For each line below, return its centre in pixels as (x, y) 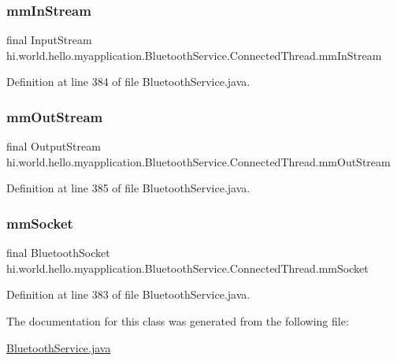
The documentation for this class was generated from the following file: (178, 321)
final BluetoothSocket (58, 253)
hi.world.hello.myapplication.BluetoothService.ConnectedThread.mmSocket (187, 268)
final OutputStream (54, 146)
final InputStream (49, 40)
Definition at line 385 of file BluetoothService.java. (128, 188)
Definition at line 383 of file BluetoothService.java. (128, 294)
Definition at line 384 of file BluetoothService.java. (128, 82)
